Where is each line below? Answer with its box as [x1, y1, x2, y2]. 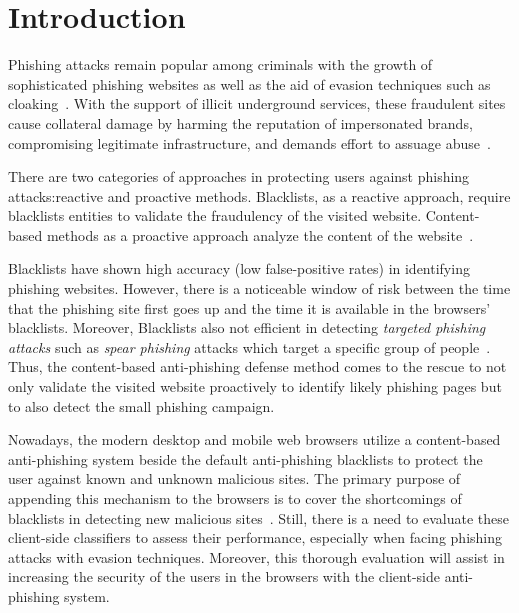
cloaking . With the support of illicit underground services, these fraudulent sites [8, 93, 506, 114]
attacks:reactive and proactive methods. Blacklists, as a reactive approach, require [8, 185, 511, 206]
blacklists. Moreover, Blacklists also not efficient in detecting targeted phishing [8, 317, 486, 338]
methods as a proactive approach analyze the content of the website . [46, 224, 474, 245]
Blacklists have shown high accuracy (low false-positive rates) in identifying [8, 258, 470, 279]
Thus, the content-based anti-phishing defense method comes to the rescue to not [8, 356, 507, 377]
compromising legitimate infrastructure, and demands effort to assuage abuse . [8, 132, 491, 153]
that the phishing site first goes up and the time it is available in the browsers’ [8, 297, 491, 318]
